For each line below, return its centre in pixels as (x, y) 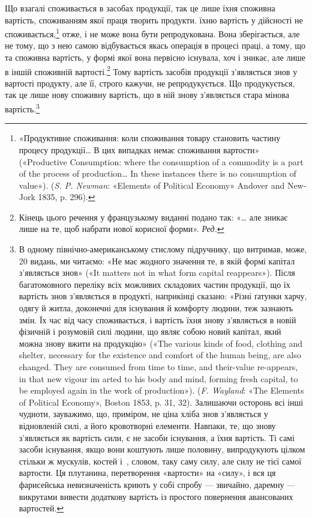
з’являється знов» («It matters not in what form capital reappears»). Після (157, 273)
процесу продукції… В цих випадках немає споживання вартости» (139, 149)
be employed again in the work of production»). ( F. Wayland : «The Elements (161, 390)
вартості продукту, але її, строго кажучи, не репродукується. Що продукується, (150, 83)
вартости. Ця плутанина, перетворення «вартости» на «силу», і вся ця (147, 473)
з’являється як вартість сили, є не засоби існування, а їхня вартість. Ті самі (157, 437)
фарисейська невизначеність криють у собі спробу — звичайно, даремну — (157, 484)
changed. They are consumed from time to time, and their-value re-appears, (158, 367)
